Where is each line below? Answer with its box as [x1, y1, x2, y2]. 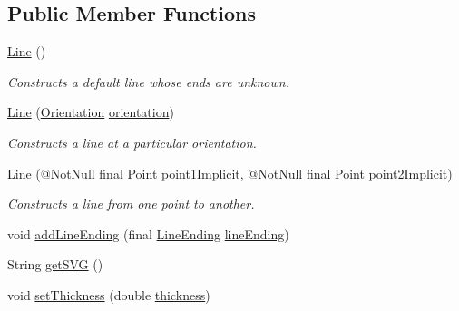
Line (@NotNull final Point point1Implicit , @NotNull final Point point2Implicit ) [7, 163, 453, 182]
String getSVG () [7, 255, 103, 274]
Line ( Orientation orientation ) [7, 102, 174, 121]
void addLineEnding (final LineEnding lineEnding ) [7, 224, 289, 243]
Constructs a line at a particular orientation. [7, 132, 257, 151]
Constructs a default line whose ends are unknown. [7, 72, 289, 91]
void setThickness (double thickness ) [7, 285, 210, 304]
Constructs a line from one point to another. [7, 194, 255, 213]
